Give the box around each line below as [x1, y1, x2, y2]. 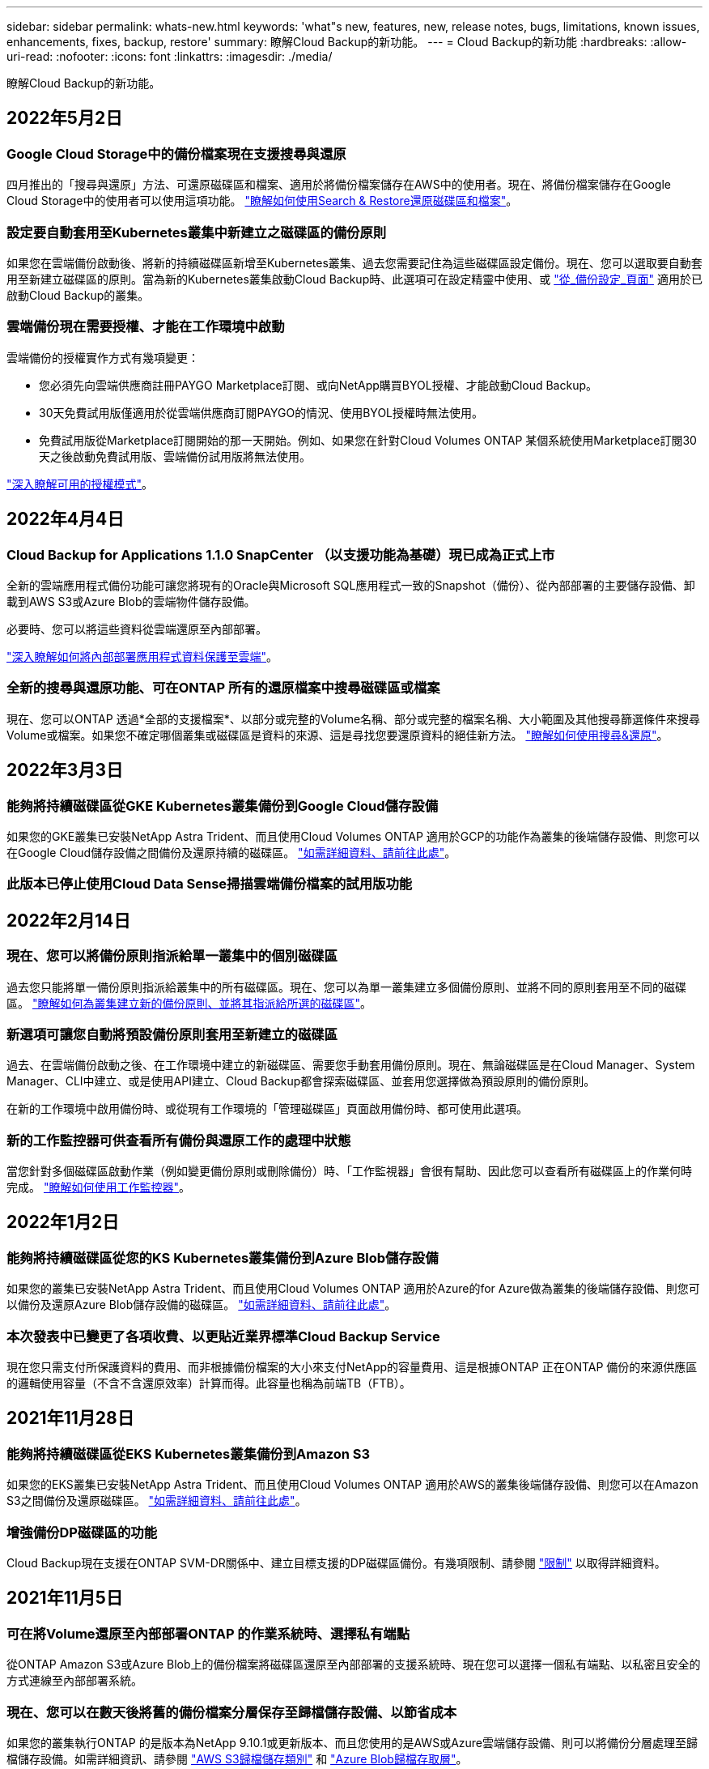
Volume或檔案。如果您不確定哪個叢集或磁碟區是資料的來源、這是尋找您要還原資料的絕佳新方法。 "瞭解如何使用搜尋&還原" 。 [6, 727, 669, 742]
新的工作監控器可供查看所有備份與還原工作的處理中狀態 [6, 1132, 351, 1149]
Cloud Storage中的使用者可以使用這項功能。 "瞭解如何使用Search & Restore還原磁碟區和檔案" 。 [6, 194, 518, 208]
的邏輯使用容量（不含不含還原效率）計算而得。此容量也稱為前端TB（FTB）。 [6, 1375, 411, 1390]
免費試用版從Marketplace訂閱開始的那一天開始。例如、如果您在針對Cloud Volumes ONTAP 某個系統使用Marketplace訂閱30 [39, 433, 697, 447]
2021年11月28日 [6, 1408, 134, 1429]
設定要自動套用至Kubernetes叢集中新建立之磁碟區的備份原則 [6, 224, 387, 241]
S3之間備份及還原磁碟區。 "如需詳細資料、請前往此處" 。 [6, 1494, 307, 1508]
